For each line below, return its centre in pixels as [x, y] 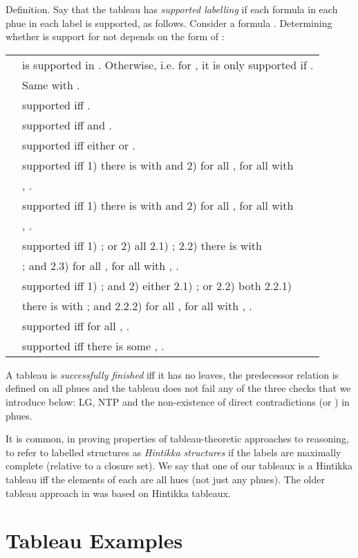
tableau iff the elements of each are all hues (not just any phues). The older [165, 479]
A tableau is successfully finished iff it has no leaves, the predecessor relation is [172, 374]
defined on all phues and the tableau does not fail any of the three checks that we [178, 388]
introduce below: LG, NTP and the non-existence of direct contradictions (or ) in [178, 401]
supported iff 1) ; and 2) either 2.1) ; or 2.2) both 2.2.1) [157, 285]
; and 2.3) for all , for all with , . [101, 265]
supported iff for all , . [76, 325]
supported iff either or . [79, 145]
